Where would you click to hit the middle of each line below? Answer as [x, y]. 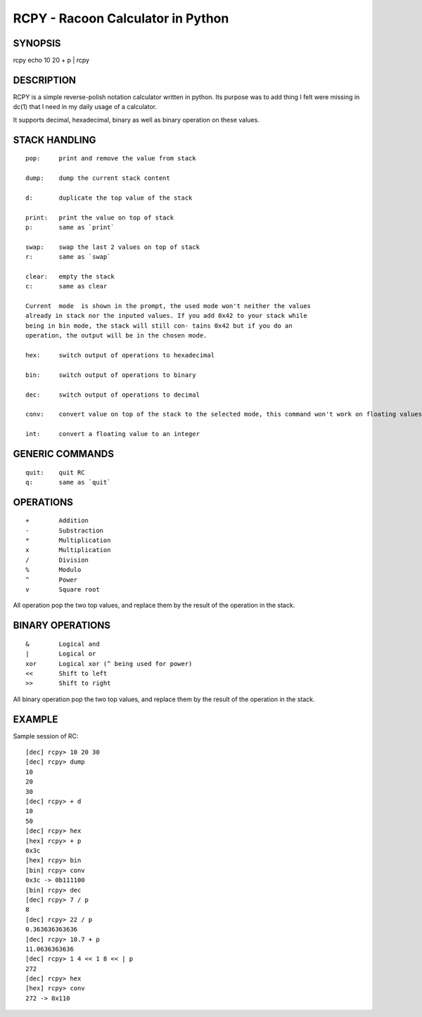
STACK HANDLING [55, 140]
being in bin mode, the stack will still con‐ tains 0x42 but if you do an [159, 326]
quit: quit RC [55, 472]
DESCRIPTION [45, 80]
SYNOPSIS [37, 43]
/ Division [57, 560]
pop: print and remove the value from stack [111, 159]
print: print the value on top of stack [100, 217]
